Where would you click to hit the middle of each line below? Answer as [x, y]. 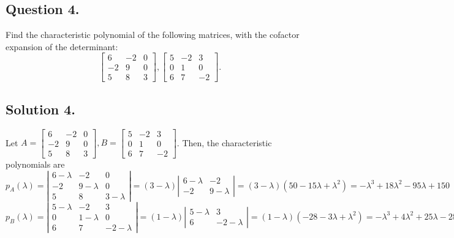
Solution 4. [41, 109]
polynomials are [35, 164]
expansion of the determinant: [62, 46]
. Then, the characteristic [224, 142]
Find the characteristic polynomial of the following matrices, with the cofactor [153, 35]
